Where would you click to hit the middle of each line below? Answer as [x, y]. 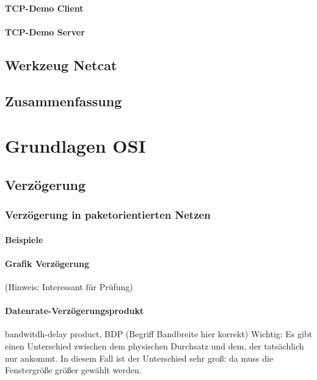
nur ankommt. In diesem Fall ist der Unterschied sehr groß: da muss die [139, 358]
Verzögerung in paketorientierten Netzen [108, 215]
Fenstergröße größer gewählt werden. [73, 370]
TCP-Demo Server [45, 31]
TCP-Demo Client [44, 8]
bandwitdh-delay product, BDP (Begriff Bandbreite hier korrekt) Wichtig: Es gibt [159, 334]
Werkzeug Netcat [61, 64]
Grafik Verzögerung [47, 263]
